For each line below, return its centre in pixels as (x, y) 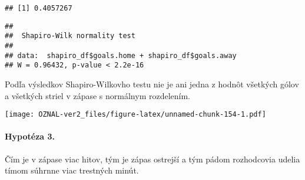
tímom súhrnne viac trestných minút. (72, 170)
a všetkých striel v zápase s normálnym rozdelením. (97, 95)
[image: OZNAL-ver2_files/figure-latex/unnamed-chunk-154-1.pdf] (135, 115)
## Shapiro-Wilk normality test (70, 36)
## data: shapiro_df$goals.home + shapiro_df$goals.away (121, 55)
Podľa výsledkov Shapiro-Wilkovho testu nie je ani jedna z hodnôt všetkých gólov (152, 84)
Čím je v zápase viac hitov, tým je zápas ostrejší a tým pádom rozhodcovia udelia (152, 159)
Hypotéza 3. (30, 136)
